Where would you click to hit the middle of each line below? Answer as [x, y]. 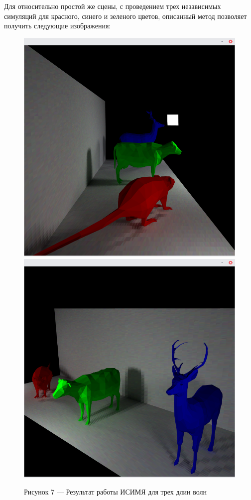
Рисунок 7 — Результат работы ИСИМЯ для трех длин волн [116, 491]
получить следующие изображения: [58, 26]
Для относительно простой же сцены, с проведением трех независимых [113, 6]
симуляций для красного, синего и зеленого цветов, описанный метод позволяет [125, 16]
